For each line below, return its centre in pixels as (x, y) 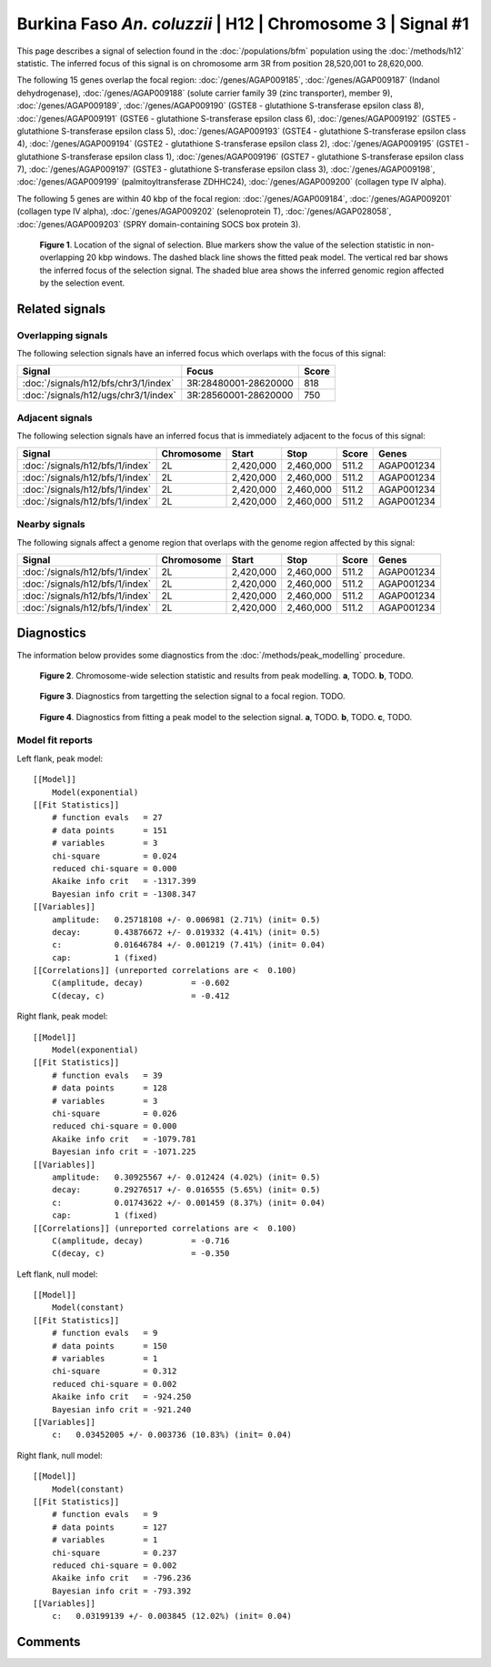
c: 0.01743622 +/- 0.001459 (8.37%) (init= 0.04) (189, 1202)
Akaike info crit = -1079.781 (124, 1139)
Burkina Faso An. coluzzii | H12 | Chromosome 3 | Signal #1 (243, 24)
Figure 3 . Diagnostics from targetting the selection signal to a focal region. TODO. (192, 697)
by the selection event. (82, 283)
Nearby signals (51, 525)
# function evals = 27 (107, 818)
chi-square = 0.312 (114, 1371)
